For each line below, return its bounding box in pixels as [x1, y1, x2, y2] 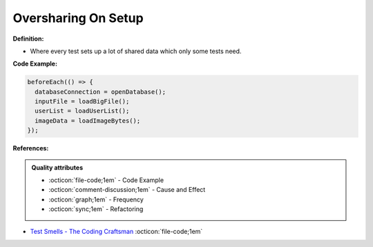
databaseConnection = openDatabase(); [35, 88, 166, 96]
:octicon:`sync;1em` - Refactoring [48, 205, 144, 213]
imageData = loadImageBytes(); [35, 117, 141, 124]
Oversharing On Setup [12, 10, 144, 26]
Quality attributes [31, 163, 83, 172]
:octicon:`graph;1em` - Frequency [48, 195, 144, 204]
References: [12, 144, 49, 152]
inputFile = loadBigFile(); [35, 97, 130, 106]
